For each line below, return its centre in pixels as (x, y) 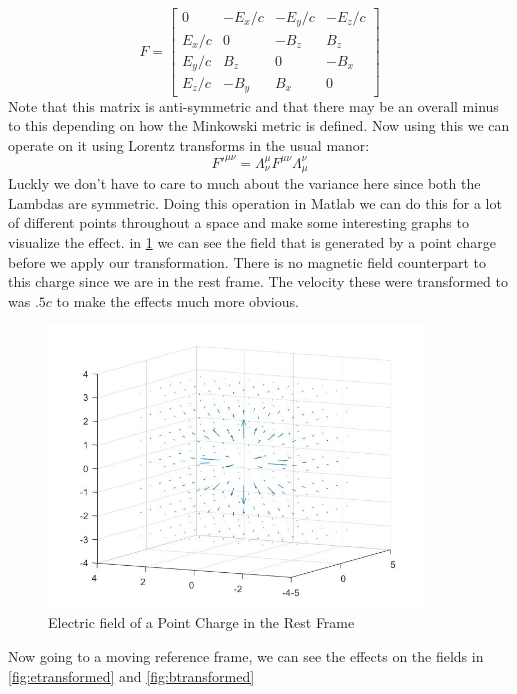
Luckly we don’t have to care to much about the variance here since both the (244, 183)
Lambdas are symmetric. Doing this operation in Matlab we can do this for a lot (255, 202)
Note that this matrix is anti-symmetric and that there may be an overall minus (253, 105)
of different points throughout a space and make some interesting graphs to (238, 222)
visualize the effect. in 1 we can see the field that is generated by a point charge (252, 242)
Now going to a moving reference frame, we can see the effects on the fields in (246, 656)
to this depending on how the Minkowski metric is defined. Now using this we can (259, 125)
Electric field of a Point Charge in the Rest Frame (201, 622)
